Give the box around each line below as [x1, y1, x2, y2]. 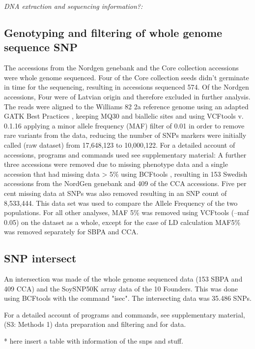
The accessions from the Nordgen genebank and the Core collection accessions [4, 63, 239, 73]
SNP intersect [4, 251, 77, 266]
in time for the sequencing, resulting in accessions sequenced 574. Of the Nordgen [4, 82, 249, 92]
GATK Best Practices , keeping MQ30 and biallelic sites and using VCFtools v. [4, 111, 244, 121]
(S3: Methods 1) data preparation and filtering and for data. [4, 319, 186, 329]
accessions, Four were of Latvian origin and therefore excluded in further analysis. [4, 91, 251, 101]
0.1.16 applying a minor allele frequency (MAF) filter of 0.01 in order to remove [4, 120, 245, 130]
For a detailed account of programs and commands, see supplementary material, [4, 309, 245, 319]
